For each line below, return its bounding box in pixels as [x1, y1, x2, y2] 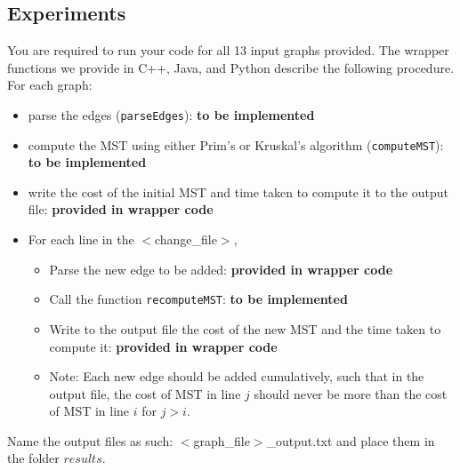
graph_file [193, 431, 250, 450]
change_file [154, 230, 217, 249]
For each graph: [7, 76, 93, 94]
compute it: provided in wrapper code [49, 337, 278, 355]
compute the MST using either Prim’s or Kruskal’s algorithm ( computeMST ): [28, 135, 444, 154]
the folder [7, 449, 60, 467]
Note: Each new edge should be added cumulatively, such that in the [49, 367, 424, 386]
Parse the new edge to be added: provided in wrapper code [49, 259, 393, 278]
